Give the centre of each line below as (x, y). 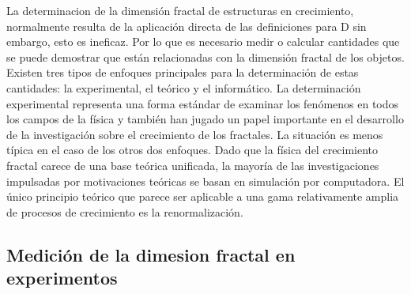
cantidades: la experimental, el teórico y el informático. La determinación (184, 87)
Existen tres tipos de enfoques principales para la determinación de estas (183, 72)
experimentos (62, 278)
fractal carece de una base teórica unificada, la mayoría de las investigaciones (193, 165)
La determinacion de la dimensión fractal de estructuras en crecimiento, (180, 10)
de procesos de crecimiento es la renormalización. (125, 211)
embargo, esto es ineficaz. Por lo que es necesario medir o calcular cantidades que (203, 41)
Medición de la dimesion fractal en (151, 254)
